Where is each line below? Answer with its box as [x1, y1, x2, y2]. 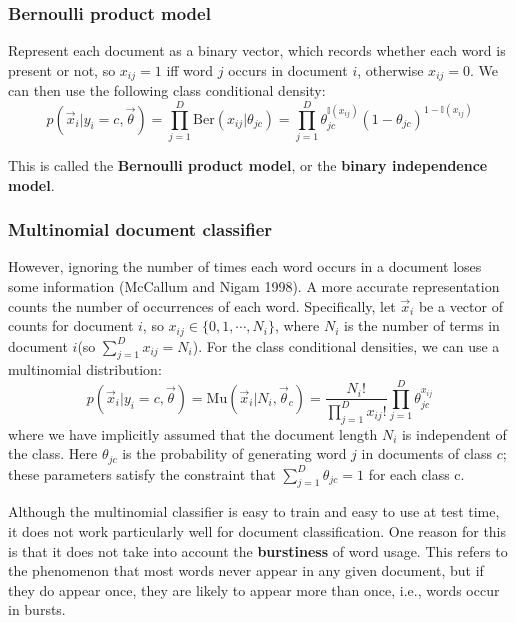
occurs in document [228, 59, 348, 80]
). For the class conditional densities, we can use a [192, 335, 500, 356]
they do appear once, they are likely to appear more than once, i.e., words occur [8, 579, 500, 600]
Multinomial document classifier [8, 217, 273, 242]
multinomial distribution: [8, 359, 162, 380]
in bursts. [8, 599, 66, 620]
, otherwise [357, 59, 424, 80]
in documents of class [361, 443, 493, 464]
